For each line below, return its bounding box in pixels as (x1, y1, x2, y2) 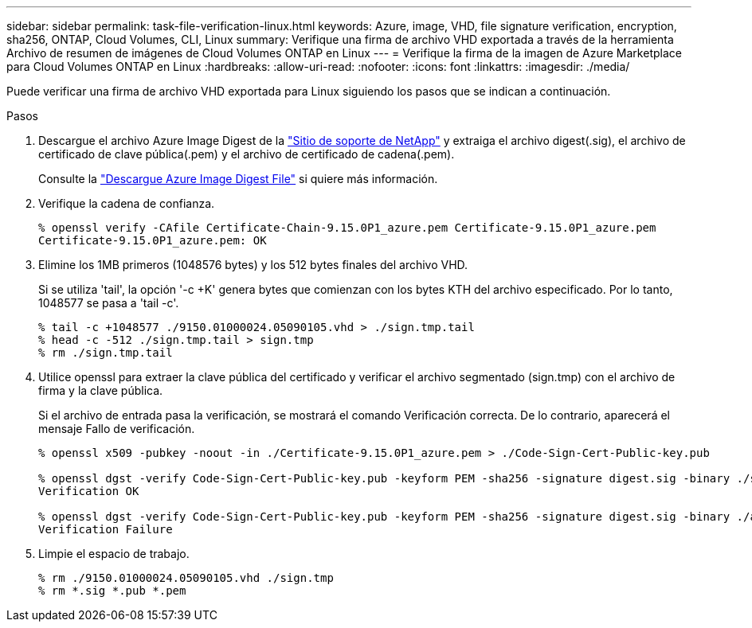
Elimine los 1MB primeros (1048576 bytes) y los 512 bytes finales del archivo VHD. (38, 258, 468, 271)
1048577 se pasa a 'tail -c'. (38, 296, 179, 310)
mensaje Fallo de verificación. (38, 422, 195, 435)
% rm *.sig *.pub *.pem (38, 584, 186, 597)
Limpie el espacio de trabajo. (38, 547, 190, 560)
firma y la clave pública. (38, 384, 163, 397)
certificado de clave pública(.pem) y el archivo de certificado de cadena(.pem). (38, 147, 455, 161)
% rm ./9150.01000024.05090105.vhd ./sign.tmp (38, 571, 334, 584)
